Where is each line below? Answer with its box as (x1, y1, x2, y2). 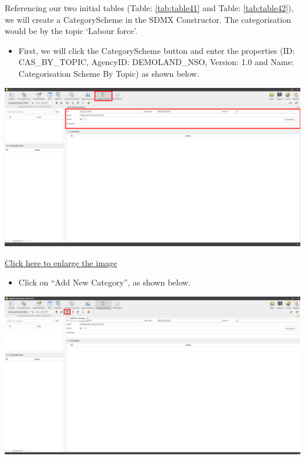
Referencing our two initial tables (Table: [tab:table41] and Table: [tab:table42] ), (5, 2, 294, 13)
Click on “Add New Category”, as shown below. (18, 276, 191, 288)
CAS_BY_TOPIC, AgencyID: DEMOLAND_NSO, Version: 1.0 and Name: (18, 56, 294, 68)
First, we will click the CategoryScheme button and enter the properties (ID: (18, 44, 295, 56)
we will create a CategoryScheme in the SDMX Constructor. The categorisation (5, 13, 292, 25)
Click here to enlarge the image (5, 256, 117, 268)
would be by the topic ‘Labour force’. (5, 25, 138, 37)
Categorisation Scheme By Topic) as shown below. (18, 67, 199, 79)
